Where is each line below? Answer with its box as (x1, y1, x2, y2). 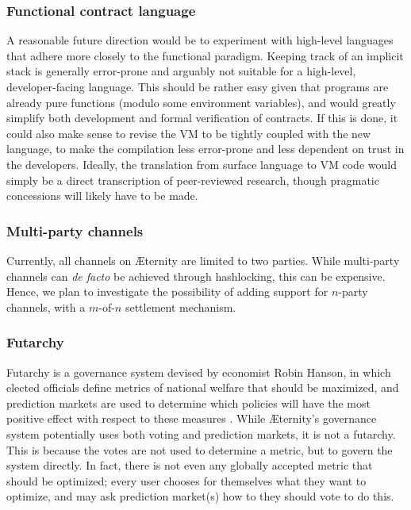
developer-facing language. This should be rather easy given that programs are (6, 79, 389, 94)
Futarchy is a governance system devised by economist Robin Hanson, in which (6, 363, 391, 380)
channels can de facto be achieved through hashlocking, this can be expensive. (6, 267, 386, 284)
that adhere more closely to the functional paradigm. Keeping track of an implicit (6, 47, 404, 63)
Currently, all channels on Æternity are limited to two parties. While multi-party (6, 251, 400, 268)
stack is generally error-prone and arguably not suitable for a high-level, (6, 63, 356, 79)
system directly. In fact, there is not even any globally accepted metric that (6, 457, 373, 474)
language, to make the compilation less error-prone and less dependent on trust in (6, 140, 405, 157)
